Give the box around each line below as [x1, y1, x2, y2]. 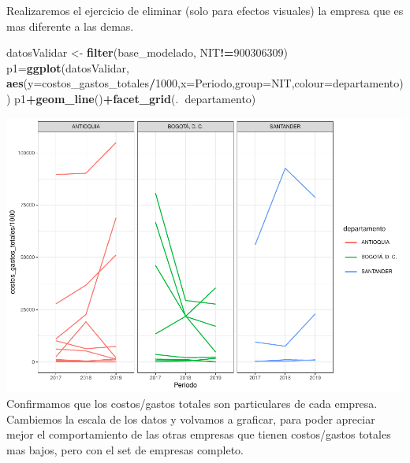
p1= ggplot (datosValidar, [6, 59, 129, 76]
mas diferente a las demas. [6, 17, 134, 34]
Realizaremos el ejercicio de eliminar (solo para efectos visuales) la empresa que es [6, 2, 404, 18]
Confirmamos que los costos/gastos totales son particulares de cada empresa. [6, 395, 378, 412]
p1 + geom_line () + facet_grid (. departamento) [14, 90, 256, 106]
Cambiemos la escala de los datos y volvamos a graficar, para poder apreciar [6, 410, 375, 427]
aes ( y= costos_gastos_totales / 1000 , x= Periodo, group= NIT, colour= [6, 75, 333, 91]
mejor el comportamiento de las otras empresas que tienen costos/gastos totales [6, 426, 391, 443]
